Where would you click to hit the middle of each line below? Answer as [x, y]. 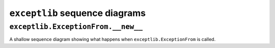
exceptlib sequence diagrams [78, 13]
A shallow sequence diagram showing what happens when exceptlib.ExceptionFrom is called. [113, 39]
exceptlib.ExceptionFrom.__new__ [76, 27]
